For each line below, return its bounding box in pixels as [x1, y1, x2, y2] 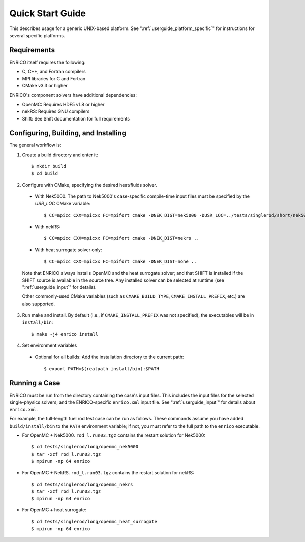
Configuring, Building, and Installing [9, 129, 127, 137]
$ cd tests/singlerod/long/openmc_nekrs [31, 481, 133, 487]
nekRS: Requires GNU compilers [22, 108, 90, 114]
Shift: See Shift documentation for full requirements [22, 115, 130, 122]
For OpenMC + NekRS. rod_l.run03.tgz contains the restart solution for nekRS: [22, 469, 194, 475]
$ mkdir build [31, 163, 66, 169]
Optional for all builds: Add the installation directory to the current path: [35, 354, 184, 360]
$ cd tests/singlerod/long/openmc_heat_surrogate [31, 519, 158, 525]
